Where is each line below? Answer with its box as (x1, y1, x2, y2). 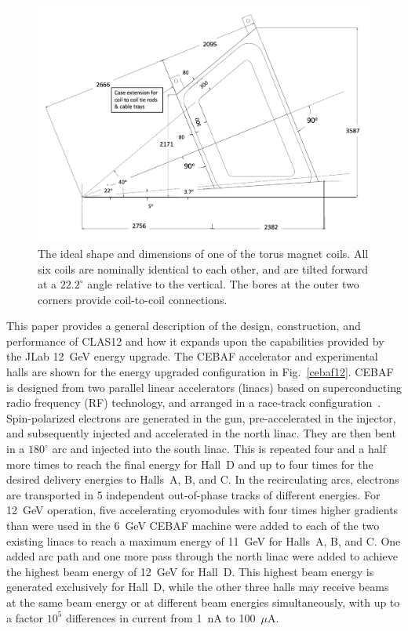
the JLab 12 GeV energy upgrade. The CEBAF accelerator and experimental (6, 348, 378, 364)
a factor (6, 609, 44, 626)
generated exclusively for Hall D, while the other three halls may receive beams (6, 578, 389, 595)
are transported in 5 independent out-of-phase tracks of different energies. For (6, 486, 381, 502)
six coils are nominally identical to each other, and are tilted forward (38, 260, 369, 277)
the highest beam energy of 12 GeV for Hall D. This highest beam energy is (6, 563, 374, 579)
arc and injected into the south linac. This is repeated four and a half (52, 441, 386, 457)
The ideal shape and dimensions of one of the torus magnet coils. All (38, 245, 369, 261)
